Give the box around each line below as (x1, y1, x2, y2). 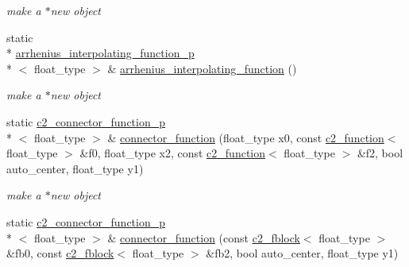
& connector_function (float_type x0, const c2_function (107, 129, 384, 145)
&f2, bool (357, 145, 403, 161)
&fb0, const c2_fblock (6, 245, 114, 261)
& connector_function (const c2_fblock (107, 229, 300, 246)
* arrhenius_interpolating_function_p (6, 44, 195, 61)
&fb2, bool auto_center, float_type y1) (206, 245, 399, 261)
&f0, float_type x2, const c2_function (79, 145, 265, 161)
